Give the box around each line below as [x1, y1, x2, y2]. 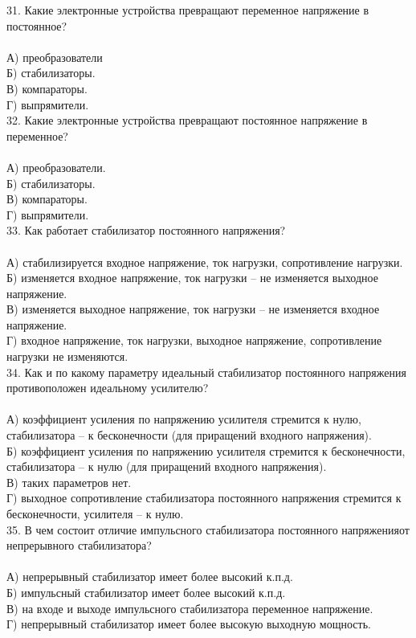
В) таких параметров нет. [6, 473, 132, 490]
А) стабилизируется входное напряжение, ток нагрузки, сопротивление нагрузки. [6, 253, 403, 270]
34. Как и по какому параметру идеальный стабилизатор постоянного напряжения [6, 363, 406, 380]
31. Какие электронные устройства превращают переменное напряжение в [6, 2, 369, 18]
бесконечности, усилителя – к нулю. [6, 505, 184, 521]
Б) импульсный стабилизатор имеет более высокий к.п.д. [6, 583, 286, 600]
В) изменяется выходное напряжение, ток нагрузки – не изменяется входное [6, 301, 380, 317]
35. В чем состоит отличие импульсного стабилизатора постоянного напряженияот [6, 521, 410, 538]
